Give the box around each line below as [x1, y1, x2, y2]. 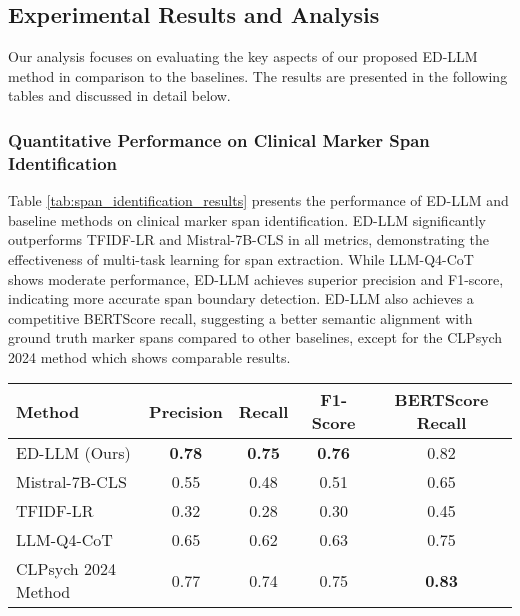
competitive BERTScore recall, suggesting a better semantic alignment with [8, 307, 473, 328]
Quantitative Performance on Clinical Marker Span [8, 127, 430, 152]
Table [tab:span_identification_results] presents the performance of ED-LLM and [8, 190, 509, 211]
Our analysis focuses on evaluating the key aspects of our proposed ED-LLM [8, 46, 478, 67]
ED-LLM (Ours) [16, 441, 131, 465]
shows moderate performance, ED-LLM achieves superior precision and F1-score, [8, 268, 504, 289]
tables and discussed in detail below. [8, 85, 231, 106]
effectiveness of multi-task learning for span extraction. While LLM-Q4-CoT [8, 248, 474, 269]
